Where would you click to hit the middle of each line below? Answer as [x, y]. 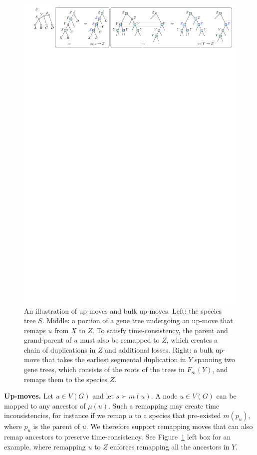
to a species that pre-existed [178, 415]
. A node [164, 396]
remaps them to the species [66, 379]
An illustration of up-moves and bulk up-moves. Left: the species [123, 310]
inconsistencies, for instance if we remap [65, 415]
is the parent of [57, 426]
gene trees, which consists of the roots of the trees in [104, 369]
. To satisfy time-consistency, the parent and [160, 330]
